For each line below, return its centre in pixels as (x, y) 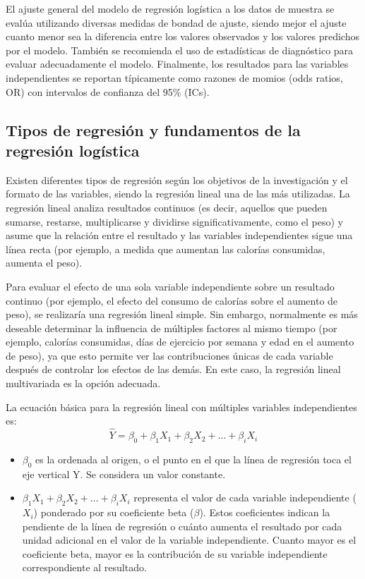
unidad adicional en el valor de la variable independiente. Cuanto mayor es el (189, 540)
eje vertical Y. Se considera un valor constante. (124, 474)
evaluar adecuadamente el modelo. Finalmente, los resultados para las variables (177, 64)
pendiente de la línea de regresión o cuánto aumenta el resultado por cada (182, 526)
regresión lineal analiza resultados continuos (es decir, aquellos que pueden (167, 207)
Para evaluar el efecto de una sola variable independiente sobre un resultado (170, 286)
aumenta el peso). (44, 263)
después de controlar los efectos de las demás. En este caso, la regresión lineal (173, 369)
